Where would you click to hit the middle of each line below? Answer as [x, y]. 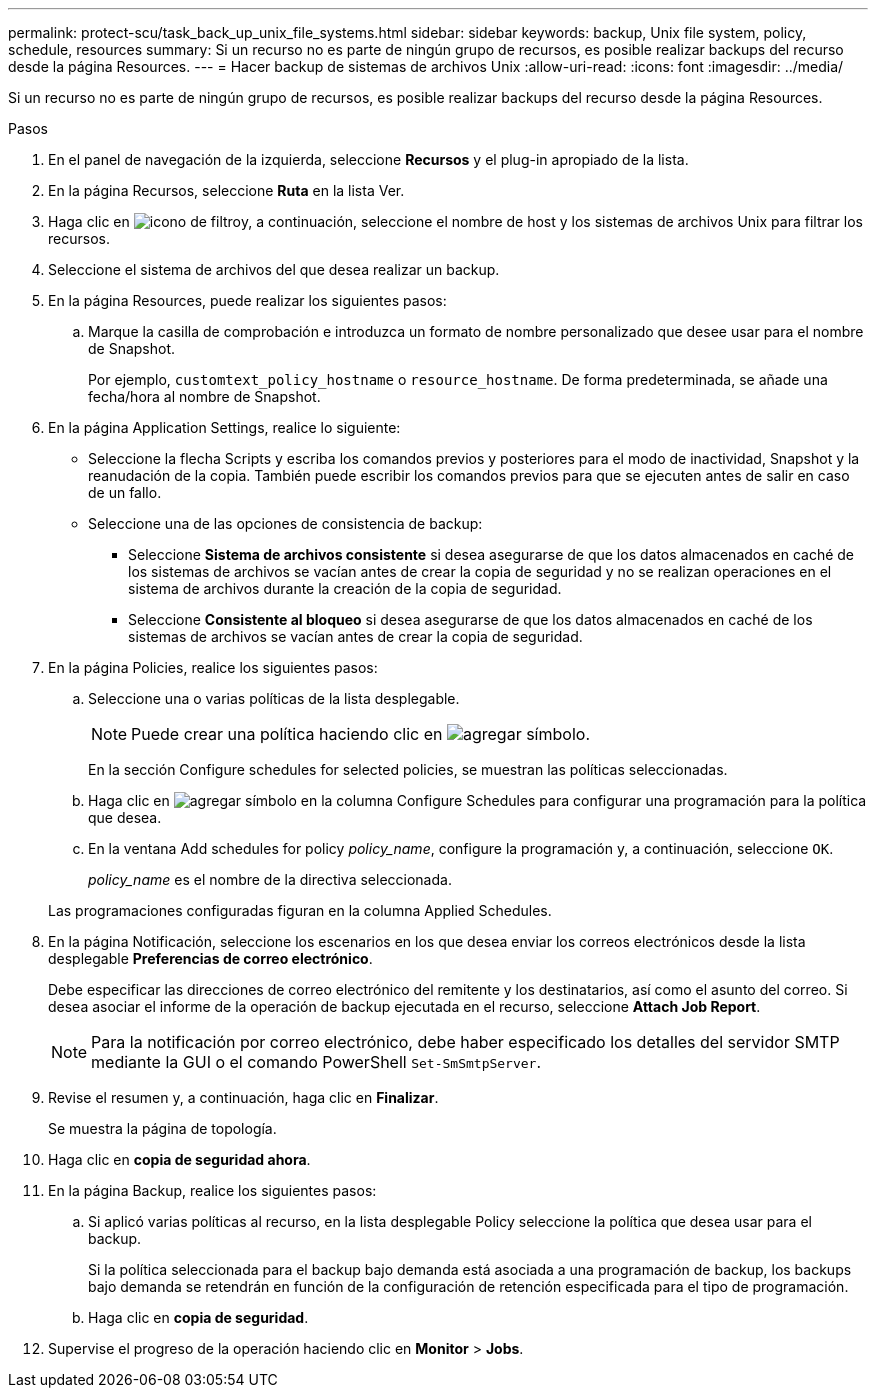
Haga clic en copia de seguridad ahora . [179, 1159]
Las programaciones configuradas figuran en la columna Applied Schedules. [300, 910]
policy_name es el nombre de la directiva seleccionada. [270, 879]
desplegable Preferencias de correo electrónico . [210, 958]
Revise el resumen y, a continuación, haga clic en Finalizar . [243, 1097]
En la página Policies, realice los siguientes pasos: [213, 667]
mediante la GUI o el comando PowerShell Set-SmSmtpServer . [316, 1062]
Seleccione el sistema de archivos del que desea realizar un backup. [274, 269]
